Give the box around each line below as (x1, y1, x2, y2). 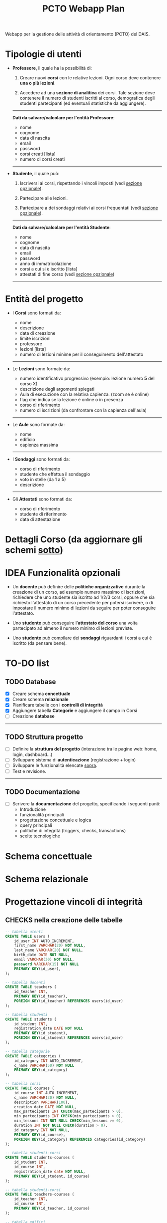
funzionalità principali (19, 812, 64, 818)
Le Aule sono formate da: (12, 422, 65, 428)
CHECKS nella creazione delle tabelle (5, 916, 123, 925)
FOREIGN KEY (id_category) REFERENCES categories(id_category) (14, 1137, 146, 1142)
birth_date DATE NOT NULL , (14, 953, 70, 958)
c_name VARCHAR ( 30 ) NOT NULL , (14, 1095, 77, 1100)
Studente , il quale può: (12, 171, 60, 177)
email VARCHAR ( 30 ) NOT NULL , (14, 957, 75, 962)
